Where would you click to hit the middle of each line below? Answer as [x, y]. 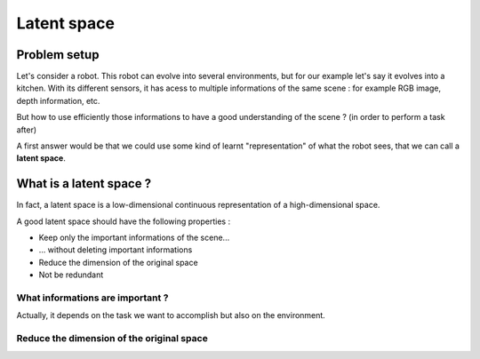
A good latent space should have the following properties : [124, 221]
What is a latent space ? [84, 183]
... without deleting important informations [116, 250]
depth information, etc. [58, 100]
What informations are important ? [92, 298]
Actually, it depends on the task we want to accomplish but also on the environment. [171, 315]
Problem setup [58, 55]
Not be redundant [71, 275]
